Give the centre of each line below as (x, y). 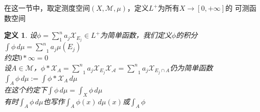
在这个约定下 (26, 89)
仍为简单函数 (191, 67)
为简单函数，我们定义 (136, 35)
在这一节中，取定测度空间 (47, 8)
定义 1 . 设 (20, 35)
